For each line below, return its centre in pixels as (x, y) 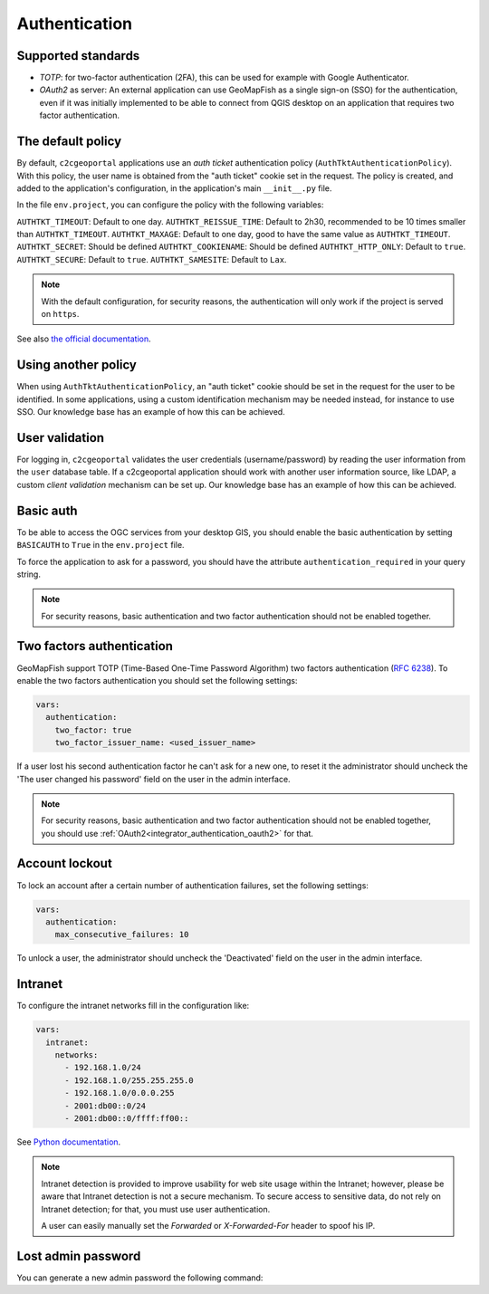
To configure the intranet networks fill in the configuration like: (133, 1006)
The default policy (69, 142)
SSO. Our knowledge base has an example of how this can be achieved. (151, 412)
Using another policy (77, 365)
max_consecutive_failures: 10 (122, 935)
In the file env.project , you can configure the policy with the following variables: (170, 205)
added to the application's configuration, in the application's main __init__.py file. (174, 188)
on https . (60, 314)
